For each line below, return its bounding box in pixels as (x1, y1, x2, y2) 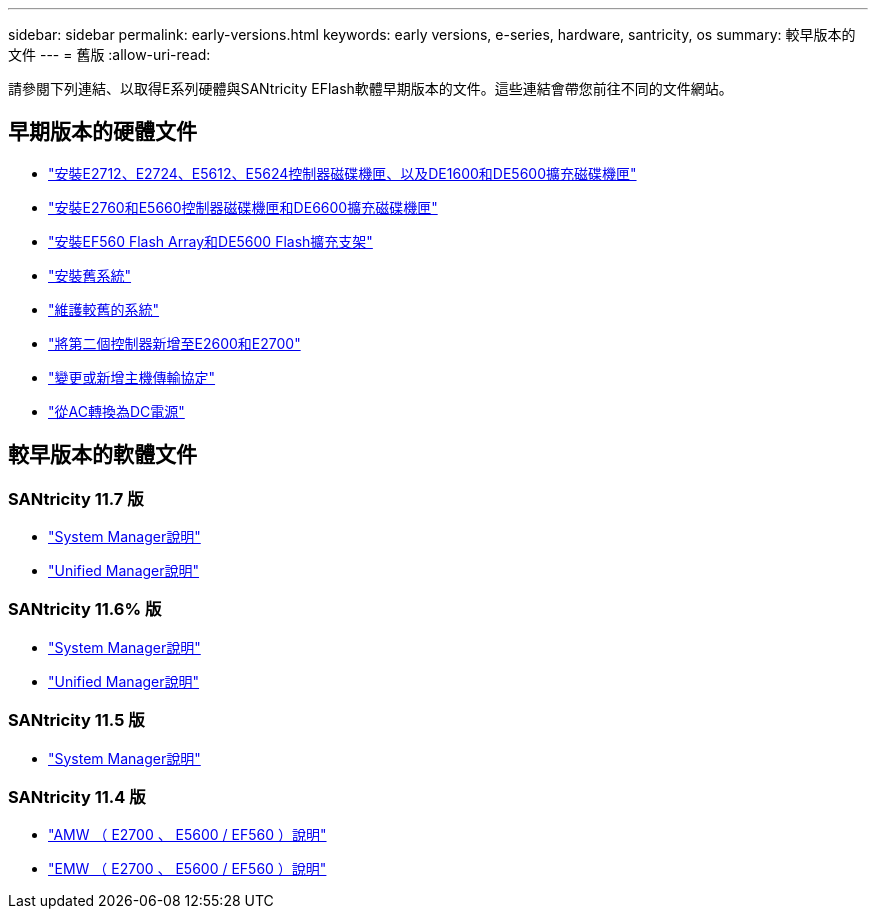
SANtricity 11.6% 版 (8, 599, 162, 620)
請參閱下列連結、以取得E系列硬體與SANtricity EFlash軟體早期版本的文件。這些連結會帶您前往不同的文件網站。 (8, 80, 733, 97)
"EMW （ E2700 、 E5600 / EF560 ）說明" (48, 860, 327, 878)
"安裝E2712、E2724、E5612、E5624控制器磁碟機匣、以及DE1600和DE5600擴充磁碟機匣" (48, 164, 637, 182)
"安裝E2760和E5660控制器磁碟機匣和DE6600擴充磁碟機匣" (48, 198, 438, 216)
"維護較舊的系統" (48, 300, 160, 318)
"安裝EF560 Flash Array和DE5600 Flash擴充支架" (48, 232, 373, 250)
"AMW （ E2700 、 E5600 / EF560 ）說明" (48, 826, 327, 844)
